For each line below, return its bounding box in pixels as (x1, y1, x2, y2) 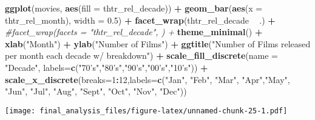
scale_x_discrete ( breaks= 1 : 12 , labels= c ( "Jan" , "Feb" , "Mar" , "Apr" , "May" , (5, 73, 290, 85)
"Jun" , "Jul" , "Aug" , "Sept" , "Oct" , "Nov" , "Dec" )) (5, 85, 187, 98)
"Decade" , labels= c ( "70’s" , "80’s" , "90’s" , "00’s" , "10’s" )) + (5, 61, 208, 73)
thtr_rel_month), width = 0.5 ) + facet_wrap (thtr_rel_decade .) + (5, 13, 276, 26)
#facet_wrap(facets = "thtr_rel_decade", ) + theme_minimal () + (5, 25, 263, 38)
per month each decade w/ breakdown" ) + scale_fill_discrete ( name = (5, 49, 278, 62)
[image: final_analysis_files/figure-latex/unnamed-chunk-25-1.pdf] (5, 106, 288, 115)
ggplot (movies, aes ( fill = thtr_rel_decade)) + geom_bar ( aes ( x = (5, 2, 263, 14)
